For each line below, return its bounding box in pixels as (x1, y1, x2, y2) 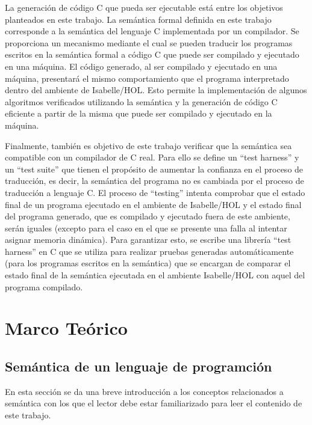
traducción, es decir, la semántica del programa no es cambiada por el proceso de (5, 174, 304, 187)
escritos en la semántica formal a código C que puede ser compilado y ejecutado (5, 48, 299, 61)
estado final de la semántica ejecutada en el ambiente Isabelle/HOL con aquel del (5, 269, 305, 281)
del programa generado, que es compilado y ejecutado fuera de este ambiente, (5, 210, 290, 222)
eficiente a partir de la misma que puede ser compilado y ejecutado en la (5, 107, 272, 120)
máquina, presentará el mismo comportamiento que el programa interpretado (5, 72, 289, 84)
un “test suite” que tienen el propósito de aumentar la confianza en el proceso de (5, 162, 304, 175)
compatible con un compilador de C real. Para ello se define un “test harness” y (5, 151, 299, 164)
